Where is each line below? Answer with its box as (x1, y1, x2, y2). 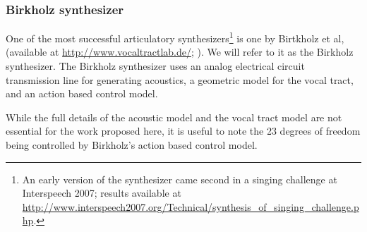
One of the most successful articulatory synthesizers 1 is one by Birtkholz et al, (6, 29, 344, 45)
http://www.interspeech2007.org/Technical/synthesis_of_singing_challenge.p (22, 199, 359, 214)
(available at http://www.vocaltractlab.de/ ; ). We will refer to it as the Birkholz (6, 44, 354, 59)
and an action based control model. (6, 86, 158, 101)
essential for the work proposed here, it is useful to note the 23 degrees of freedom (6, 123, 361, 138)
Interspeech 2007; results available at (22, 185, 181, 200)
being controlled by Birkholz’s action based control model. (6, 138, 258, 152)
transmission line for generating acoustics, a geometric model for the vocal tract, (6, 72, 354, 87)
